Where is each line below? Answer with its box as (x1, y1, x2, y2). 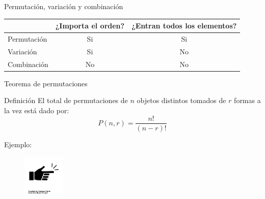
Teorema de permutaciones (4, 78, 88, 88)
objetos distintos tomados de (137, 95, 226, 106)
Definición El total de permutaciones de (4, 95, 128, 106)
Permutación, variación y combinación (4, 1, 123, 11)
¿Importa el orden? (55, 20, 125, 31)
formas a (234, 95, 261, 106)
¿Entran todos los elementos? (131, 20, 237, 31)
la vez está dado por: (4, 105, 69, 115)
